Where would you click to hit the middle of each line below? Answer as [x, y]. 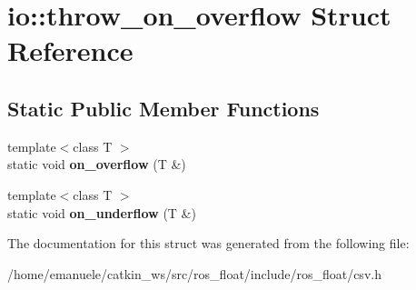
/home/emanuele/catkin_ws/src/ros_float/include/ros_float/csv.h [194, 273]
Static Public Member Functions [163, 108]
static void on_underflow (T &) [102, 212]
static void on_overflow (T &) [97, 164]
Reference [70, 50]
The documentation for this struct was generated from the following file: [208, 243]
